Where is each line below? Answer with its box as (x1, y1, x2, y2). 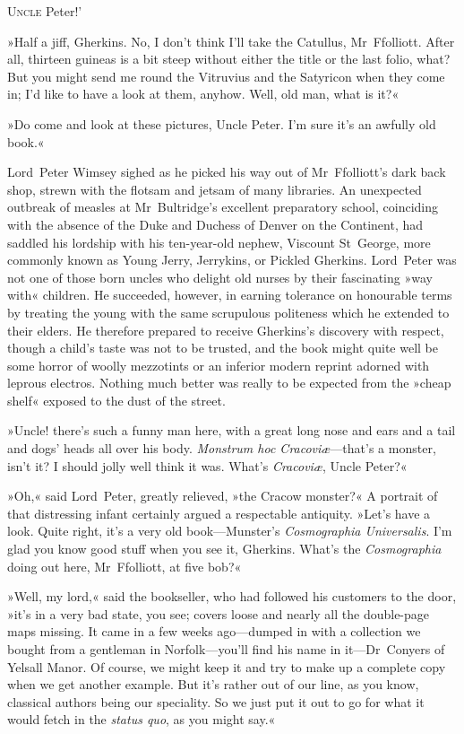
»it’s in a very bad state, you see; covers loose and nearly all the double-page (7, 604, 430, 623)
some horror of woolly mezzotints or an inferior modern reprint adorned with (7, 355, 430, 374)
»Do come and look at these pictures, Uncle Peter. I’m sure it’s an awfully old (7, 114, 436, 133)
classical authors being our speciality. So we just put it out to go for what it (7, 692, 425, 711)
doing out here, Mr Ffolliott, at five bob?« (7, 556, 242, 575)
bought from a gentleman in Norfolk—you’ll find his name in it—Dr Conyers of (7, 640, 445, 658)
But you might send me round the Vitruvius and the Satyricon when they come (7, 66, 445, 85)
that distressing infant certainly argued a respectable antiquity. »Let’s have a (7, 503, 431, 522)
